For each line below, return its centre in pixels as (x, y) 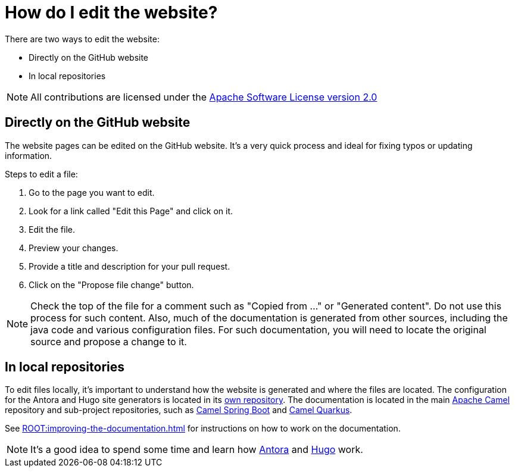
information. (29, 155)
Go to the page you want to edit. (92, 192)
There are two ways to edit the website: (82, 39)
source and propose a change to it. (109, 341)
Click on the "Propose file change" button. (111, 285)
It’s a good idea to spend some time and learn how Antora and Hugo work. (197, 450)
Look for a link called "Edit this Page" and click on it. (131, 211)
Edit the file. (52, 229)
